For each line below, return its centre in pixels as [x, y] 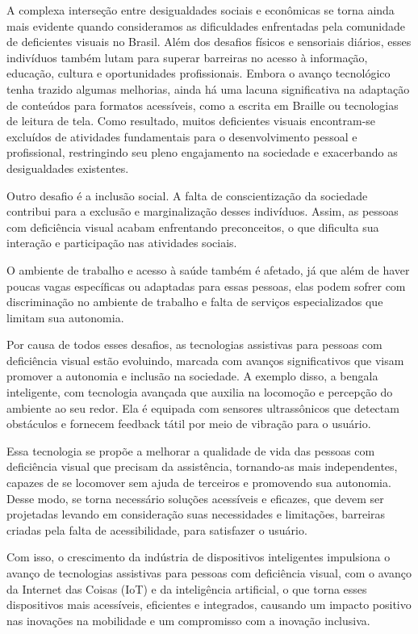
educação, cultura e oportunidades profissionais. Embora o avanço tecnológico [199, 73]
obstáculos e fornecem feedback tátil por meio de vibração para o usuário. [189, 424]
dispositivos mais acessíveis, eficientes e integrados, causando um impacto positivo [209, 605]
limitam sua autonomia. [65, 317]
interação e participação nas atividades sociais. [122, 243]
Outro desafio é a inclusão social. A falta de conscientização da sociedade [187, 195]
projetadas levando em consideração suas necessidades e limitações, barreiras [196, 514]
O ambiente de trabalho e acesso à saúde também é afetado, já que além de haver [208, 269]
